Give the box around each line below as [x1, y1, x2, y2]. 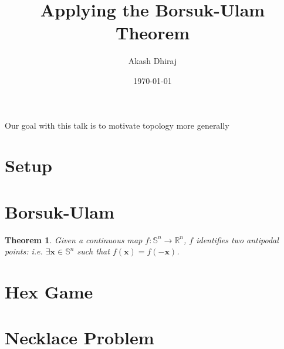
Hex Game [5, 279, 93, 303]
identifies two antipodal [196, 233, 279, 246]
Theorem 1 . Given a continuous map [5, 233, 143, 246]
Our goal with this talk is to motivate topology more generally [5, 119, 229, 131]
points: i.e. [5, 245, 43, 257]
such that [77, 245, 110, 257]
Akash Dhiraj [128, 55, 177, 67]
